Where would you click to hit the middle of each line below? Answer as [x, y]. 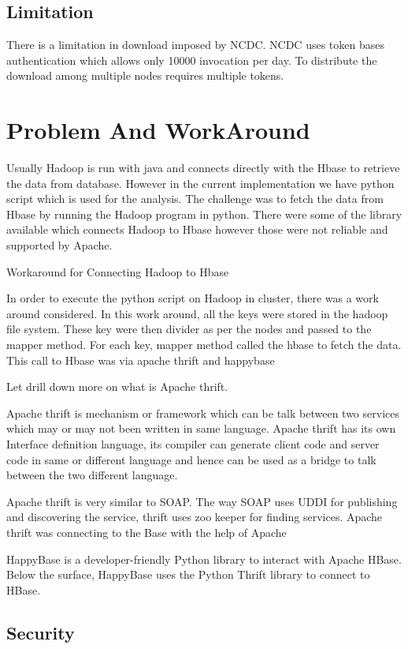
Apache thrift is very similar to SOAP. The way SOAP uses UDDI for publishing [202, 501]
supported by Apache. [59, 245]
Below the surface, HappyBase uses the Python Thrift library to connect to [188, 574]
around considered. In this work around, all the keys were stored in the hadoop [197, 313]
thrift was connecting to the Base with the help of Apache [147, 532]
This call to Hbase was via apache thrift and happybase [141, 360]
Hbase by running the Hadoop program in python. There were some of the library [204, 214]
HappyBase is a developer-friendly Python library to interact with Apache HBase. [204, 559]
